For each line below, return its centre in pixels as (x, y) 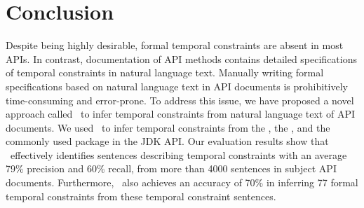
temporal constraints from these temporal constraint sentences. (141, 196)
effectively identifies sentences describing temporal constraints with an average (178, 154)
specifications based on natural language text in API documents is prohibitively (177, 86)
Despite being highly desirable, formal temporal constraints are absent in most (175, 45)
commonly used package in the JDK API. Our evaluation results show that (167, 141)
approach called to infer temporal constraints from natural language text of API (181, 114)
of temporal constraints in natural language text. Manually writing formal (165, 72)
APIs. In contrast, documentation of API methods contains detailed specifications (182, 58)
